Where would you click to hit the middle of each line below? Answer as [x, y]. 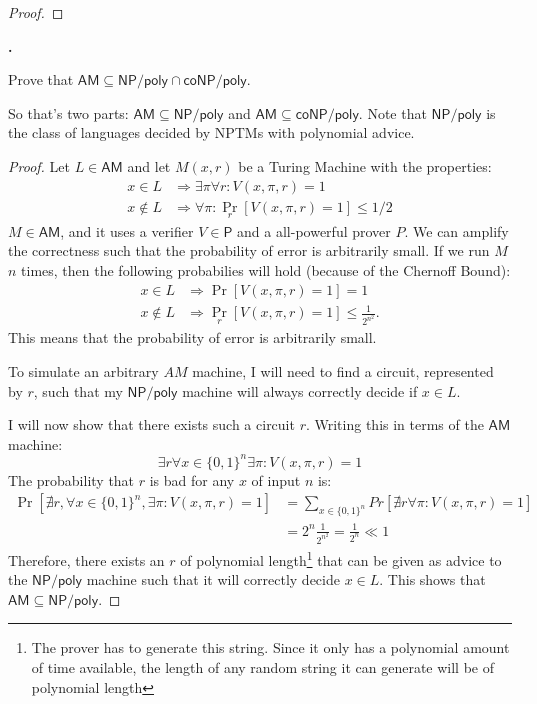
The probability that [71, 479]
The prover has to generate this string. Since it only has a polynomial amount [270, 647]
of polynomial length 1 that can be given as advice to [341, 558]
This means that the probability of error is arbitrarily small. [192, 337]
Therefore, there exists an [86, 559]
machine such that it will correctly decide [213, 579]
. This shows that [432, 579]
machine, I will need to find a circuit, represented [343, 370]
